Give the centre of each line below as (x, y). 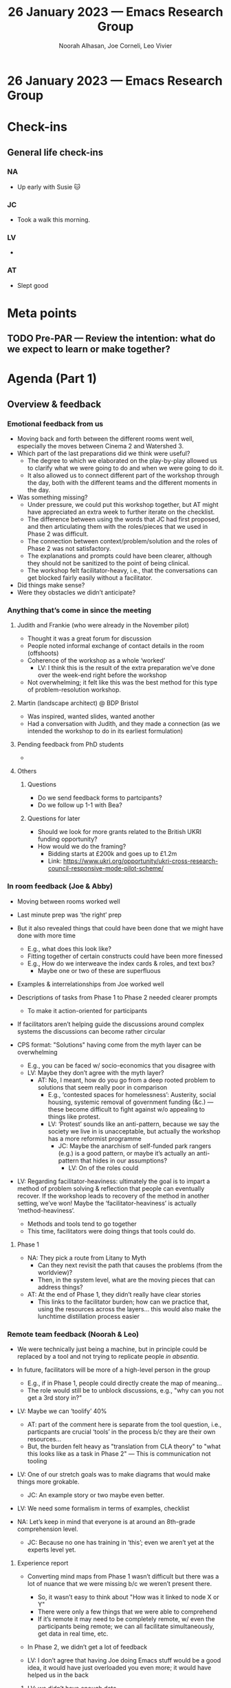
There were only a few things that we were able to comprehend (128, 1612)
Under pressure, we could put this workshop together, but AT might (123, 505)
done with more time (46, 935)
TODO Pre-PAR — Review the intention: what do (111, 338)
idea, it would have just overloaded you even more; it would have (119, 1668)
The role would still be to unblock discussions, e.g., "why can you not (125, 1390)
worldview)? (55, 1272)
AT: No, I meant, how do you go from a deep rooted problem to (126, 1080)
